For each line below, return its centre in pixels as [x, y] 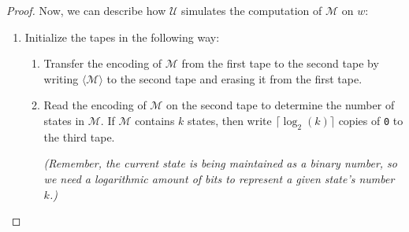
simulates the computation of [251, 10]
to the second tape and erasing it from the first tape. [234, 78]
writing [61, 78]
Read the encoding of [95, 105]
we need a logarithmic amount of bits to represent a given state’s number [219, 178]
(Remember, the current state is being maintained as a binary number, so [220, 163]
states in [64, 120]
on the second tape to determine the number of [281, 105]
